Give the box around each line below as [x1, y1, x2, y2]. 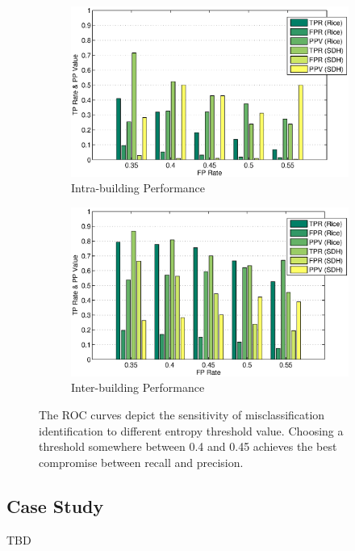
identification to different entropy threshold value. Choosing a [39, 422, 344, 439]
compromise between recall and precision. [39, 453, 244, 470]
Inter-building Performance [71, 379, 205, 396]
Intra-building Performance [71, 179, 206, 196]
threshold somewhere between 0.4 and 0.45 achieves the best [39, 438, 337, 455]
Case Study [6, 493, 104, 518]
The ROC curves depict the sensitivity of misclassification [39, 406, 325, 423]
